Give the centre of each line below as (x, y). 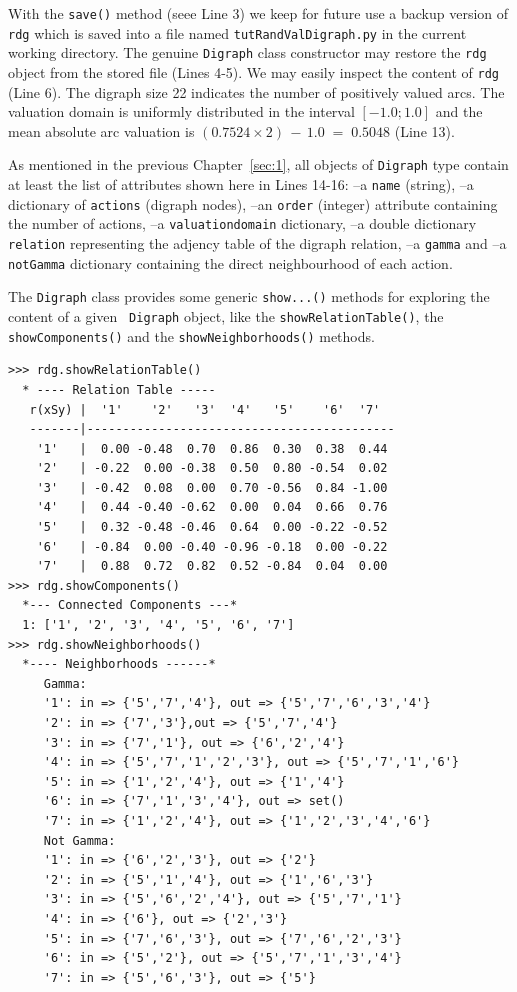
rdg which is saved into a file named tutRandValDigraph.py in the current (237, 32)
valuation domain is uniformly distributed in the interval (181, 111)
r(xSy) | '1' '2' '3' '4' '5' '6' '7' (205, 409)
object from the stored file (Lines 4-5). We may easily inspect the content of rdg (254, 71)
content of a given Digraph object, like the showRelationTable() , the (226, 316)
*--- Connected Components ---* (130, 605)
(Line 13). (424, 130)
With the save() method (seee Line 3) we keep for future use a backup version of (258, 13)
